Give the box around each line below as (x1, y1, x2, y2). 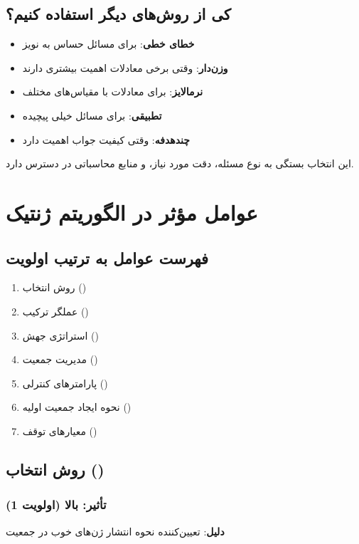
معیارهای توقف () (22, 423, 97, 438)
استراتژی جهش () (22, 328, 100, 342)
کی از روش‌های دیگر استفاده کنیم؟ (6, 3, 231, 25)
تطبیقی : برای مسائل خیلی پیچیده (22, 108, 162, 122)
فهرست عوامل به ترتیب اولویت (6, 246, 209, 268)
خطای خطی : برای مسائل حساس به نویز (22, 36, 195, 51)
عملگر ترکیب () (22, 303, 89, 318)
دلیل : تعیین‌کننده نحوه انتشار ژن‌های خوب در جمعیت (6, 523, 225, 538)
